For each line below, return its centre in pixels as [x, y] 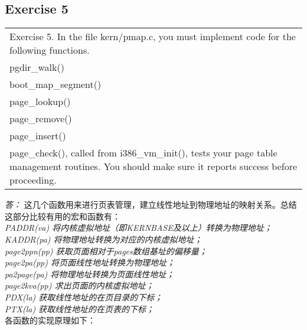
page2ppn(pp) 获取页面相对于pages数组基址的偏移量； [106, 251]
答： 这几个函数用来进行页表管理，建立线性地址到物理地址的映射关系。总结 [151, 205]
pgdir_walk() [37, 67]
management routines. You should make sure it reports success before [153, 166]
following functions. [50, 50]
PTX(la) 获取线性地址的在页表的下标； [80, 308]
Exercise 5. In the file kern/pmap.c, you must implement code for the [153, 37]
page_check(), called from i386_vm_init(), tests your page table [143, 153]
